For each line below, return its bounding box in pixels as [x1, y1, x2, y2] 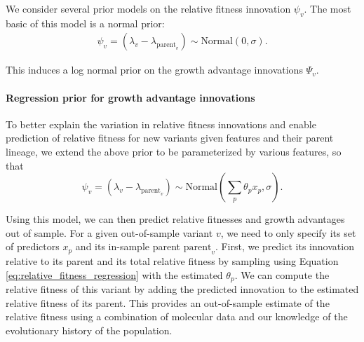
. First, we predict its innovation [215, 239, 354, 254]
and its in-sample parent [75, 239, 180, 254]
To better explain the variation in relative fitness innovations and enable [6, 116, 316, 131]
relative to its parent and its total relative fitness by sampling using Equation [6, 254, 339, 268]
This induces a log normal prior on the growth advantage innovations [6, 62, 303, 77]
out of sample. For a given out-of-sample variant [6, 225, 213, 240]
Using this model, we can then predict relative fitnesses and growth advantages [6, 212, 345, 226]
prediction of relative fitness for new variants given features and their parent [6, 130, 334, 145]
